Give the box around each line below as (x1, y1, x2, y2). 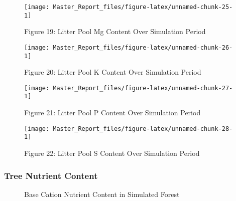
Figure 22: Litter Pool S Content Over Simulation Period (24, 148, 200, 158)
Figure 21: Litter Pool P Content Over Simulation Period (24, 107, 201, 118)
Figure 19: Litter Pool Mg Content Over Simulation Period (24, 26, 206, 37)
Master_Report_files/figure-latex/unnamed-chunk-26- (53, 44, 233, 51)
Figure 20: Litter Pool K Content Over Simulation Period (24, 67, 201, 77)
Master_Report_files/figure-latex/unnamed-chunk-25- (53, 4, 233, 11)
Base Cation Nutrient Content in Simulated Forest (24, 188, 180, 199)
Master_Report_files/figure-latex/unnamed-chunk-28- (53, 125, 233, 132)
